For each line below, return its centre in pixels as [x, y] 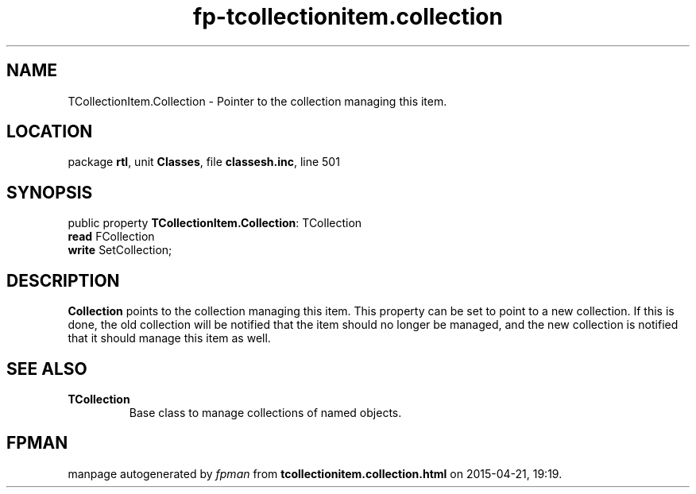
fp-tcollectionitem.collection [348, 17]
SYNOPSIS [50, 192]
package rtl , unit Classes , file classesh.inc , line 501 [204, 162]
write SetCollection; [120, 250]
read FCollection [111, 237]
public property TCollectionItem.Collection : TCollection [215, 223]
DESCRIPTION [63, 280]
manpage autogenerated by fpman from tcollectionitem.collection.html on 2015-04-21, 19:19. [315, 473]
